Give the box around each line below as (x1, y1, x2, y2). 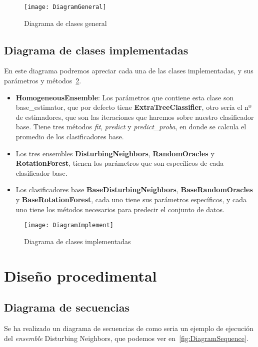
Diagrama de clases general (24, 17, 107, 28)
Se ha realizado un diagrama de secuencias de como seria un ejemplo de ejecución (4, 323, 253, 333)
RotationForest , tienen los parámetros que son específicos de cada (15, 158, 224, 168)
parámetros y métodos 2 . (4, 75, 81, 86)
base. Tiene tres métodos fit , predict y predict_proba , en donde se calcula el (15, 121, 246, 132)
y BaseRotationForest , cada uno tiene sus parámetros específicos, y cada (15, 194, 247, 204)
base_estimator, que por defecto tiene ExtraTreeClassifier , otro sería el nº (15, 102, 251, 112)
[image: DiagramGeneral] (24, 3, 106, 10)
